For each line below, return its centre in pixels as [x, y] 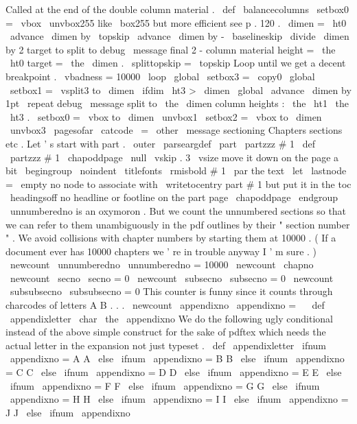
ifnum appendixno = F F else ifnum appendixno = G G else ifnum [165, 385]
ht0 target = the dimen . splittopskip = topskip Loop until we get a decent [178, 63]
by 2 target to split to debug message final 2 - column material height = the [171, 49]
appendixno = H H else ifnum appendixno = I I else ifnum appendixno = [179, 399]
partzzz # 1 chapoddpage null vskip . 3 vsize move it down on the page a [174, 157]
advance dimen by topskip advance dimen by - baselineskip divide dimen [180, 36]
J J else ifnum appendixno [68, 412]
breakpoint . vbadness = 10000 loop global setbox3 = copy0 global [160, 76]
